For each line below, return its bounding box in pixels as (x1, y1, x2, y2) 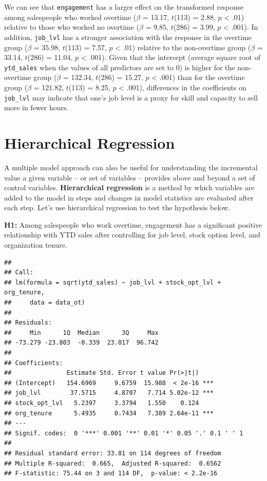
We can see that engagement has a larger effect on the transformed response (4, 2, 244, 12)
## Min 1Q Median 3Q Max (4, 329, 159, 336)
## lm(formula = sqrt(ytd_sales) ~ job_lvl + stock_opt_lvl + (4, 278, 221, 286)
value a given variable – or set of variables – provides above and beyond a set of (4, 172, 255, 183)
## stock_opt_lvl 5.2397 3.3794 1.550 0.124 (4, 399, 199, 407)
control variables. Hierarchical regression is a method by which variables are (4, 182, 255, 193)
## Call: (4, 269, 34, 276)
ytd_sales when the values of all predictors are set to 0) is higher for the (4, 62, 235, 72)
